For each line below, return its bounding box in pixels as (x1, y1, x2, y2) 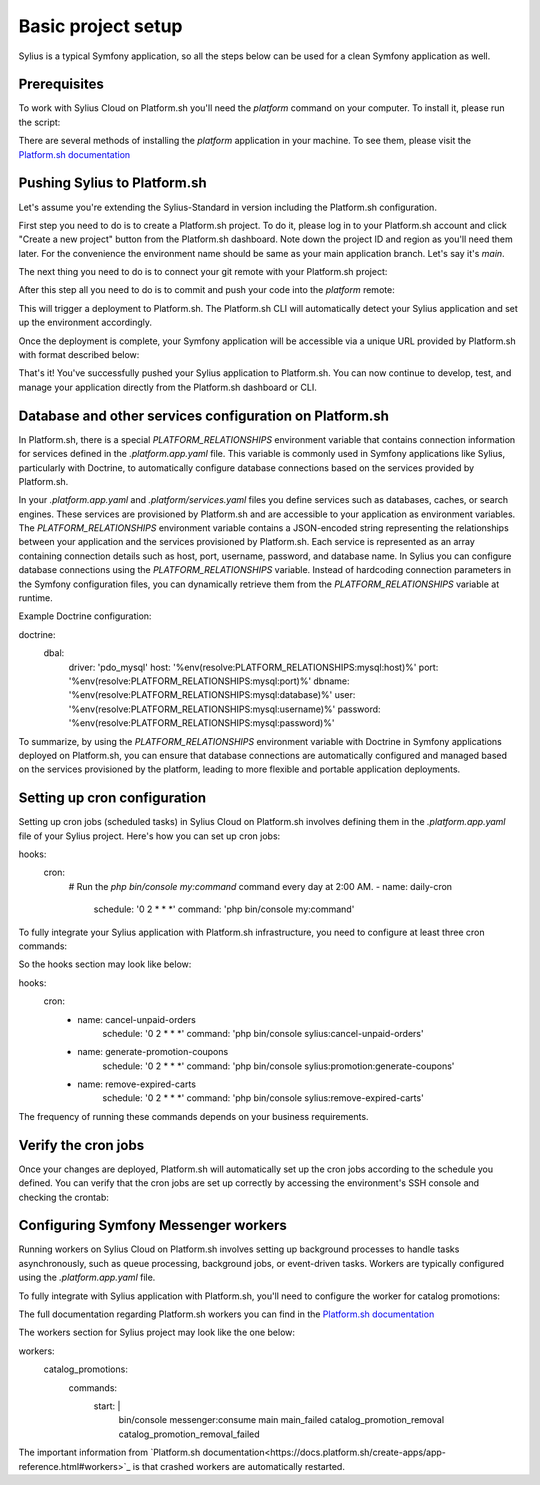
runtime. (18, 592, 54, 604)
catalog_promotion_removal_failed (118, 1428, 260, 1440)
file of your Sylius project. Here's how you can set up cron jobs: (18, 830, 281, 842)
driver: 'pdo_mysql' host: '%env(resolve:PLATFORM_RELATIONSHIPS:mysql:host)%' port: (68, 661, 439, 673)
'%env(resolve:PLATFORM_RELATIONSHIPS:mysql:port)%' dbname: (68, 675, 350, 687)
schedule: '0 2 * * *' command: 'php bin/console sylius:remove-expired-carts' (102, 1092, 424, 1104)
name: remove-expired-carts (77, 1078, 197, 1090)
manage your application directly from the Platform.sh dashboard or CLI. (18, 381, 317, 393)
